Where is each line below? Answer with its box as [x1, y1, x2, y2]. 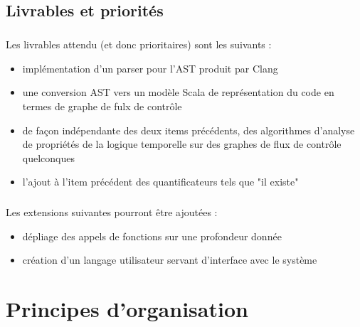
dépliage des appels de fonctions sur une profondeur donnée [22, 228, 282, 243]
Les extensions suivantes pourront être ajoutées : [6, 205, 218, 220]
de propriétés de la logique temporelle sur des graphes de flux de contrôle [22, 136, 342, 151]
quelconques [22, 150, 75, 165]
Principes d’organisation [6, 294, 248, 323]
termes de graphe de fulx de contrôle [22, 98, 182, 113]
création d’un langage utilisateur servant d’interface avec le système [22, 252, 317, 267]
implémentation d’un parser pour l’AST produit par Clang [22, 60, 278, 75]
